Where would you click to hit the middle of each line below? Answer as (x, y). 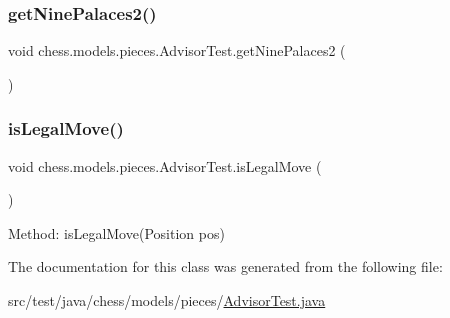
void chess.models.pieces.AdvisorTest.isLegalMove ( (165, 165)
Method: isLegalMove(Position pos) (116, 232)
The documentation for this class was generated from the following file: (225, 266)
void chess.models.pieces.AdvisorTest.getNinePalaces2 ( (177, 50)
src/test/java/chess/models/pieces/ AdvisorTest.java (167, 300)
